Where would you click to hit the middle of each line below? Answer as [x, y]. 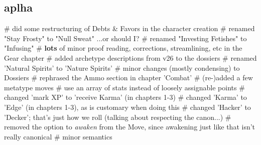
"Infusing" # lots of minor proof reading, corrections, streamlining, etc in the [123, 48]
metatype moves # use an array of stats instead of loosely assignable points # [124, 87]
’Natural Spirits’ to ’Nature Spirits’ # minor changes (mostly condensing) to [122, 67]
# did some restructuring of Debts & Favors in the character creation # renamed [129, 28]
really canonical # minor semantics [58, 136]
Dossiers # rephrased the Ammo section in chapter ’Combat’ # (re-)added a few [128, 78]
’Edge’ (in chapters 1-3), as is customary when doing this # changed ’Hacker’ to [127, 107]
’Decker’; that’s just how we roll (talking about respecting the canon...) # [118, 117]
